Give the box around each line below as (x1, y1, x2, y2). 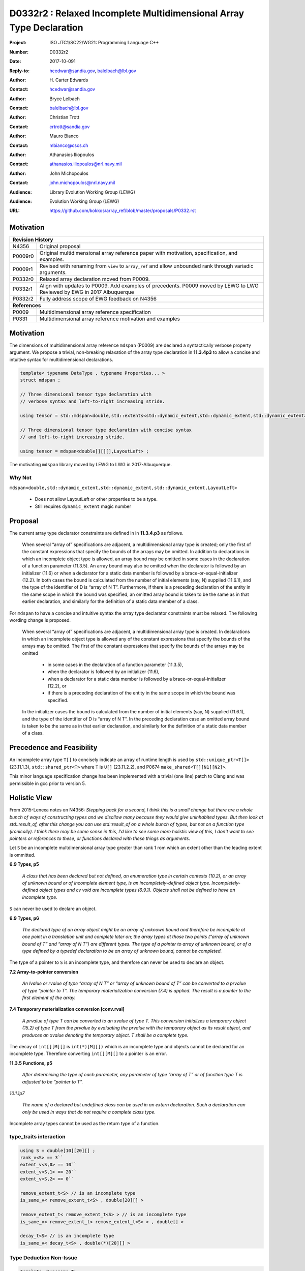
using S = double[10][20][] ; (20, 1147, 96, 1154)
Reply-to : (9, 68, 30, 74)
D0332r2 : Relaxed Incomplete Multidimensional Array (9, 8, 245, 19)
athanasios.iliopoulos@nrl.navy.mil (49, 161, 122, 167)
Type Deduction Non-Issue (9, 1254, 78, 1261)
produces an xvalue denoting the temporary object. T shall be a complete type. (22, 1032, 189, 1038)
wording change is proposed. (9, 617, 71, 623)
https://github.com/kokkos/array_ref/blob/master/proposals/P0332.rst (49, 207, 196, 214)
